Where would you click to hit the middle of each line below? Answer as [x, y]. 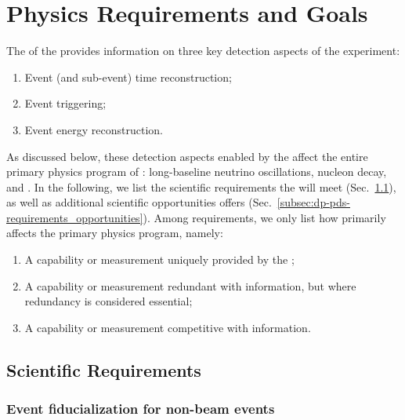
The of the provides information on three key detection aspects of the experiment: [203, 51]
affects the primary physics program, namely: [115, 233]
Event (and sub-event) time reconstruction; [128, 77]
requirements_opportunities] [75, 217]
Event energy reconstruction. [94, 129]
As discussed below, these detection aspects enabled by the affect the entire [187, 156]
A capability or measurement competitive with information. [168, 327]
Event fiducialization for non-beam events [141, 409]
